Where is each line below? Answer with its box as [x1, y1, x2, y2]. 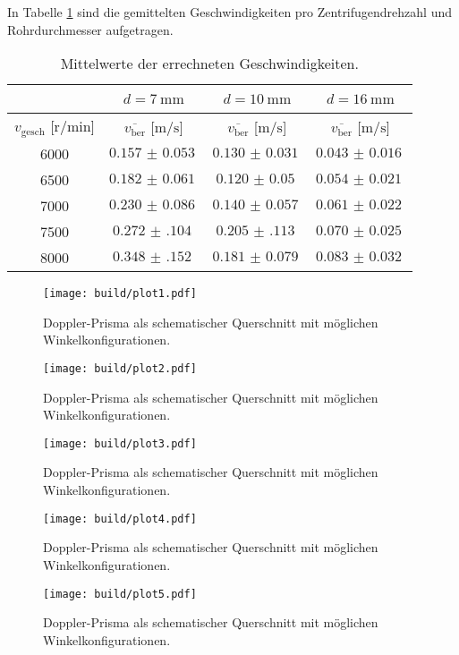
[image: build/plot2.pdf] [43, 362, 197, 375]
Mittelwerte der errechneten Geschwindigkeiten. [60, 53, 359, 74]
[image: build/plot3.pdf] [43, 437, 197, 450]
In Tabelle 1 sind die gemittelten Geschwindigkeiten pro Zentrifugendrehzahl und [7, 3, 453, 21]
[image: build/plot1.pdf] [43, 287, 197, 301]
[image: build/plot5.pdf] [43, 587, 197, 600]
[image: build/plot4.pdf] [43, 512, 197, 525]
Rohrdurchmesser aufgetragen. [7, 20, 174, 38]
